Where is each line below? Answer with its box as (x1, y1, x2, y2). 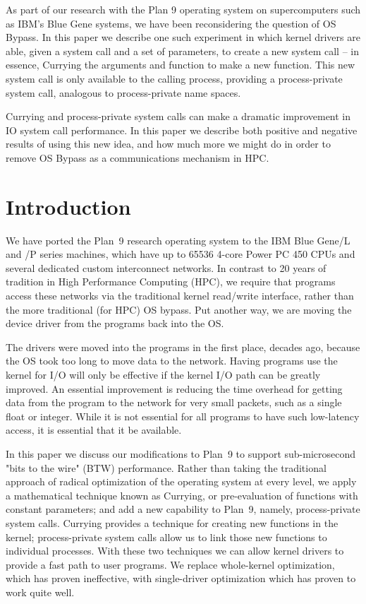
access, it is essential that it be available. (6, 422, 182, 437)
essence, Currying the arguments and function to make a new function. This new (6, 57, 355, 72)
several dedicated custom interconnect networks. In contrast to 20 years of (6, 260, 327, 275)
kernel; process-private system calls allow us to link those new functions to (6, 529, 327, 544)
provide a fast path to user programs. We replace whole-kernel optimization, (6, 557, 335, 572)
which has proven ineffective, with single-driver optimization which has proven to (6, 571, 356, 586)
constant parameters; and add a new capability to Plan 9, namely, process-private (6, 502, 360, 516)
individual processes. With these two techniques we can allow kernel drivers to (6, 543, 344, 558)
